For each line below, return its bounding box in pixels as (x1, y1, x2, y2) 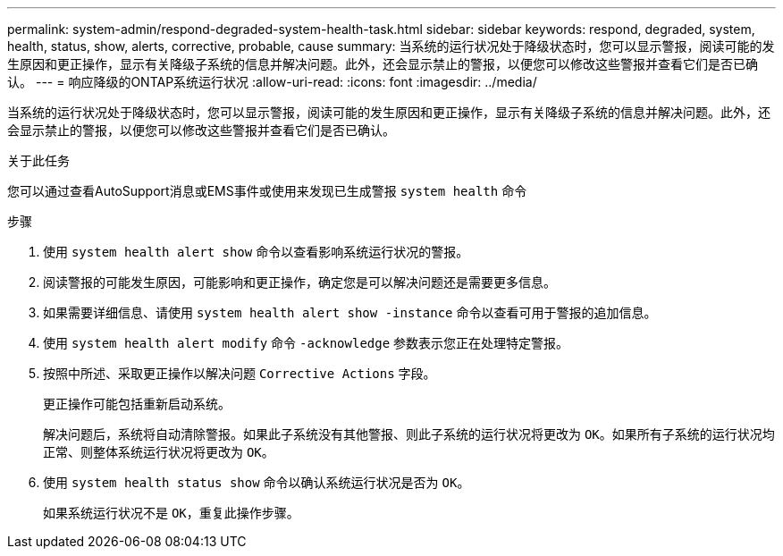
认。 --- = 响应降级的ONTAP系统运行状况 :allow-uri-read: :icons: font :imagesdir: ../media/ (7, 74, 537, 89)
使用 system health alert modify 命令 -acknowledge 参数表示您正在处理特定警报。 (43, 335, 569, 350)
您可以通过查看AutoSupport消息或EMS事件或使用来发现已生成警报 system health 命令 (7, 183, 527, 198)
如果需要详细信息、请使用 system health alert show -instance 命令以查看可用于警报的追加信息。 (43, 305, 657, 320)
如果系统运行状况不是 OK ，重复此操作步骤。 (43, 505, 299, 520)
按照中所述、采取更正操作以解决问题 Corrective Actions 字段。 (43, 366, 436, 381)
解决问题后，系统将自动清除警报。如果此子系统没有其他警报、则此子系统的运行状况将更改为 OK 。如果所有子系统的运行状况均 (43, 426, 775, 442)
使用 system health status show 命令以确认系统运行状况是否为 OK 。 (43, 475, 470, 490)
